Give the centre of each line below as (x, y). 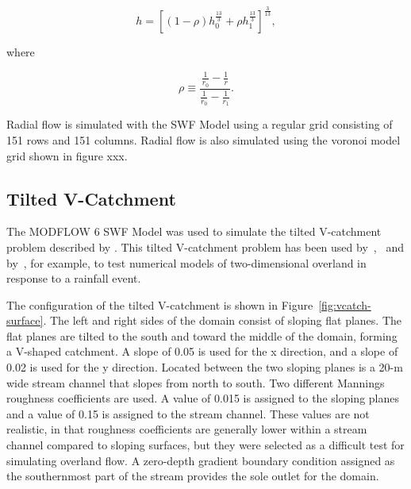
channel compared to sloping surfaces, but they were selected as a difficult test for (205, 445)
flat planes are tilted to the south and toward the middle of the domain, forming (202, 335)
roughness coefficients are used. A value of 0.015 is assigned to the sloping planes (203, 398)
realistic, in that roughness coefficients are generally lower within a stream (187, 429)
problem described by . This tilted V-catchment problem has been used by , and (205, 246)
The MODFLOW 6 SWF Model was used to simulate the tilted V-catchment (194, 231)
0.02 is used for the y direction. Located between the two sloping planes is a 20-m (205, 367)
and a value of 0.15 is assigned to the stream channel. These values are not (188, 413)
